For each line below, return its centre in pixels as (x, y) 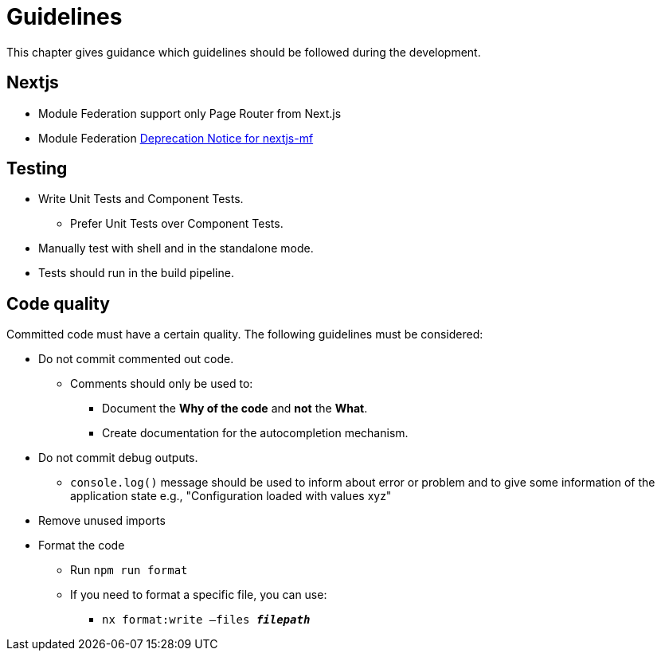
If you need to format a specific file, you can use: (199, 595)
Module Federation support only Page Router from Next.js (190, 113)
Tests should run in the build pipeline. (136, 273)
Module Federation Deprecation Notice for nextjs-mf (176, 138)
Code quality (58, 303)
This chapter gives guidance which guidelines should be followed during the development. (244, 52)
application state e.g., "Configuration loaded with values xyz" (231, 496)
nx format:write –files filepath (206, 620)
